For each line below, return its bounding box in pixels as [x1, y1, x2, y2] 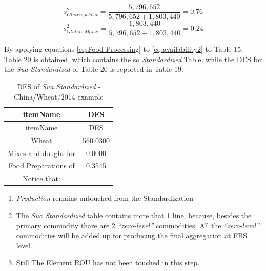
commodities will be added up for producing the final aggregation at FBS [16, 230, 247, 241]
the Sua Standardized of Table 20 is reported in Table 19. [4, 64, 183, 74]
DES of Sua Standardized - [17, 81, 100, 91]
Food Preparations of [8, 160, 75, 171]
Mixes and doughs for [8, 147, 76, 158]
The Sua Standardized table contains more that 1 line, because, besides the [16, 210, 252, 220]
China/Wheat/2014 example [14, 91, 104, 102]
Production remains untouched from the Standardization [16, 192, 194, 203]
